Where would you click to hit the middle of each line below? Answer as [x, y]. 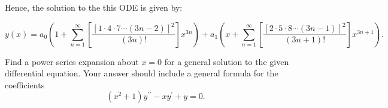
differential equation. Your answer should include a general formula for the [142, 73]
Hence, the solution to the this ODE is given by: [94, 7]
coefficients [25, 84]
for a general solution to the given [227, 61]
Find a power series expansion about [72, 61]
